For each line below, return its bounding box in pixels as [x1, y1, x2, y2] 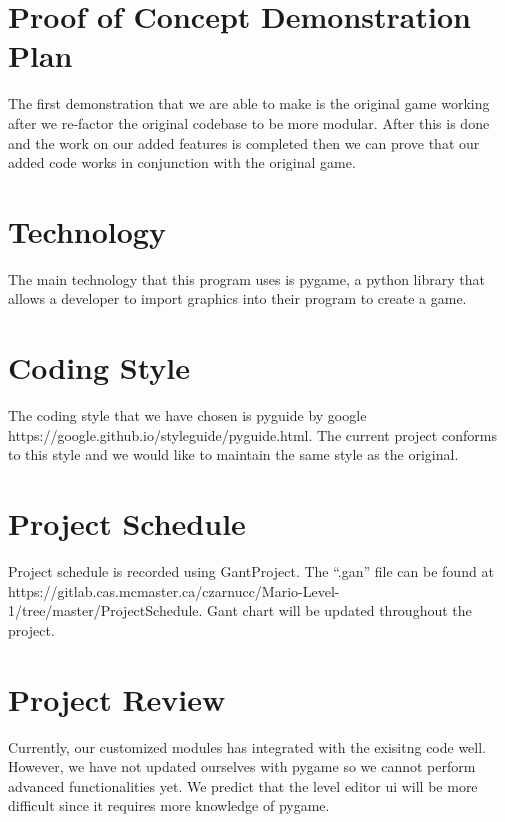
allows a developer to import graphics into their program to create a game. [8, 288, 467, 309]
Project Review [8, 678, 226, 719]
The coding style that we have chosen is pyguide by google [8, 405, 367, 426]
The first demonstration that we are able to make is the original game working [8, 93, 490, 114]
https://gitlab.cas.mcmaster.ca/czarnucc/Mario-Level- [8, 580, 340, 601]
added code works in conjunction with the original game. [8, 152, 356, 173]
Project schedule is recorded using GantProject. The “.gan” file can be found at [8, 561, 494, 582]
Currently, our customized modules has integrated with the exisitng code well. [8, 736, 487, 757]
